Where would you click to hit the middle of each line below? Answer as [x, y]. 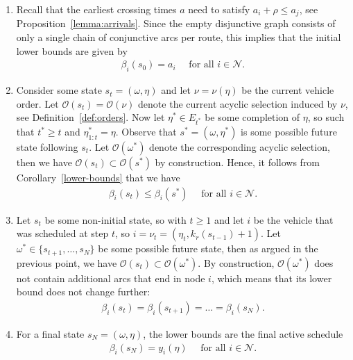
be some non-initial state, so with [115, 219]
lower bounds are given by [72, 50]
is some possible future [289, 131]
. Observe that [146, 131]
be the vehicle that [293, 219]
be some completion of [252, 117]
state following [47, 147]
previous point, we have [67, 262]
